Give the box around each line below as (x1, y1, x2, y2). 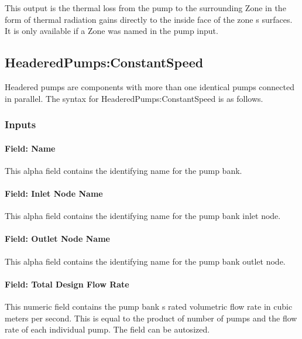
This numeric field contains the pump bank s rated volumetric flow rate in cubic (5, 300, 293, 312)
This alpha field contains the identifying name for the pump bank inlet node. (5, 210, 281, 222)
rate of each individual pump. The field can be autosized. (5, 323, 210, 335)
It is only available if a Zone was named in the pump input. (5, 25, 218, 37)
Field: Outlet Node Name (5, 232, 110, 245)
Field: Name (5, 142, 56, 154)
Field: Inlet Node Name (5, 187, 103, 199)
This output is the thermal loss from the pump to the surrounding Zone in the (5, 2, 286, 13)
